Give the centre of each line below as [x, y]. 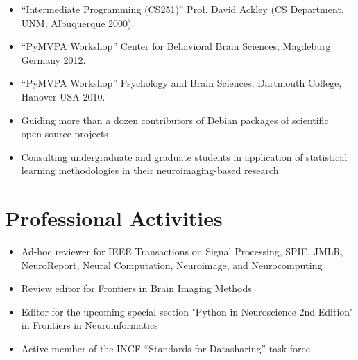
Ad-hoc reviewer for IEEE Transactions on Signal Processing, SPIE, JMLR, [182, 251]
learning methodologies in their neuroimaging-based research [150, 170]
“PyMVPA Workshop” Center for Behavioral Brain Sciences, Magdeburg [176, 46]
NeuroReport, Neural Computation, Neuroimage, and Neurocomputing [172, 265]
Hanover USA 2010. [63, 96]
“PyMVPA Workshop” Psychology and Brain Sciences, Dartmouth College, [181, 83]
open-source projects [65, 134]
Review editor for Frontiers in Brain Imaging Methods [136, 288]
